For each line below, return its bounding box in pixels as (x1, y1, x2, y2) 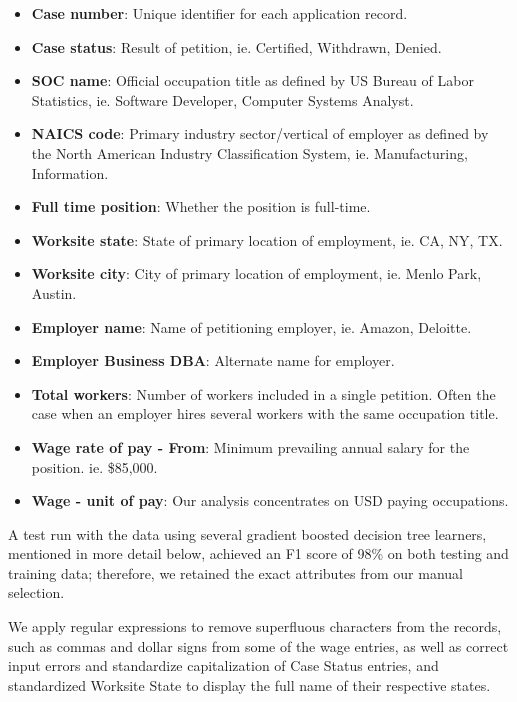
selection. (8, 582, 65, 603)
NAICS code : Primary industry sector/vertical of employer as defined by (31, 123, 489, 144)
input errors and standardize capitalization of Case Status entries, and (8, 655, 439, 676)
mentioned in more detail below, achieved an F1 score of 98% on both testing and (8, 543, 509, 564)
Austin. (31, 282, 77, 303)
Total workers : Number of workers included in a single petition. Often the (31, 383, 496, 404)
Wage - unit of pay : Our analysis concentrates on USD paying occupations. (31, 490, 509, 511)
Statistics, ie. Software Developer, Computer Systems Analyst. (31, 89, 414, 110)
